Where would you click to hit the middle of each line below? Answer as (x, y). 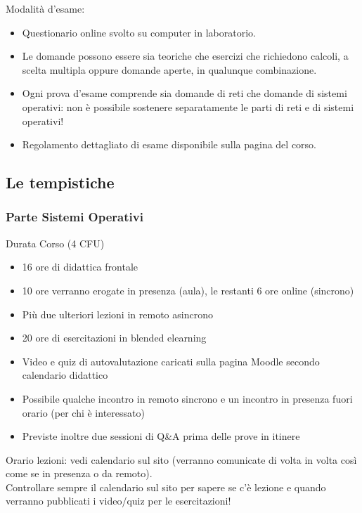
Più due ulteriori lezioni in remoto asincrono (117, 314)
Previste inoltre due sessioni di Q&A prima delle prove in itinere (161, 436)
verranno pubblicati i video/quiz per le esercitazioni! (118, 501)
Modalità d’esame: (45, 8)
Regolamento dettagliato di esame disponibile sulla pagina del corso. (169, 144)
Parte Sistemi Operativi (75, 217)
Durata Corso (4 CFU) (55, 243)
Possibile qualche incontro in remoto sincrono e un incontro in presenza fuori (187, 398)
